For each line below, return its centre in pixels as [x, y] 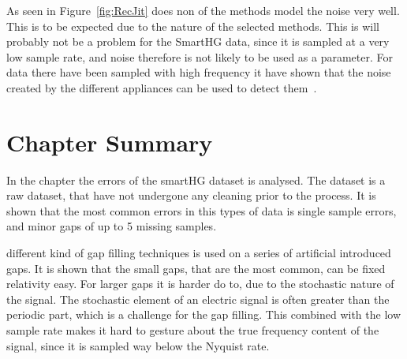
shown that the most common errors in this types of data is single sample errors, [202, 210]
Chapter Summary [110, 142]
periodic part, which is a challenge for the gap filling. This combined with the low [204, 314]
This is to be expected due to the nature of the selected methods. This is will [193, 26]
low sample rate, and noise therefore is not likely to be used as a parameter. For [200, 56]
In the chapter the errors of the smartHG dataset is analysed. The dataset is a [196, 179]
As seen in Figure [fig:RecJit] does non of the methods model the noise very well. [203, 10]
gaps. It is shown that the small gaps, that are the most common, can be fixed [196, 268]
